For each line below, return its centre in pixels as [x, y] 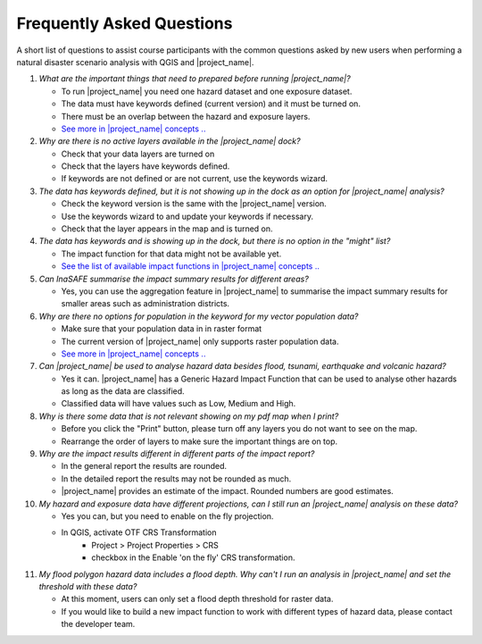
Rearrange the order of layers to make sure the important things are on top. [199, 441]
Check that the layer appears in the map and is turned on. [167, 229]
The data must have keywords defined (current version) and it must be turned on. [211, 104]
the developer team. [98, 624]
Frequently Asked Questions [125, 23]
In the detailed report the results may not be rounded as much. [176, 479]
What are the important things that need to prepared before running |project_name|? [195, 79]
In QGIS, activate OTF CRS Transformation [139, 532]
